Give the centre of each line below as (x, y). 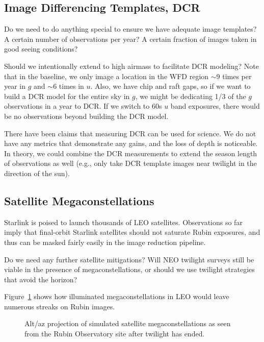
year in (15, 86)
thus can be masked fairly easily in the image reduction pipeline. (105, 242)
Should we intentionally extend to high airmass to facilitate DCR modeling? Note (131, 66)
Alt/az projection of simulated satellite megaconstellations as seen (128, 323)
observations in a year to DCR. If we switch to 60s (83, 106)
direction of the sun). (37, 173)
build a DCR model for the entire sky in (67, 96)
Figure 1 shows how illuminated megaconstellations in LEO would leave (117, 296)
